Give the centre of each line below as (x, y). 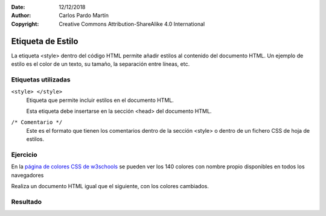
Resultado (27, 202)
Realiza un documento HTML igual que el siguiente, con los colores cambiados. (110, 186)
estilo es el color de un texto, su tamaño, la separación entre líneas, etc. (101, 64)
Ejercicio (24, 154)
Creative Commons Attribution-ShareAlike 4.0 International (132, 24)
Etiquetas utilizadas (41, 80)
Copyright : (25, 24)
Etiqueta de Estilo (45, 41)
